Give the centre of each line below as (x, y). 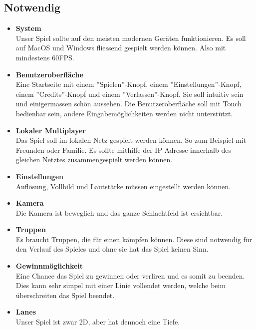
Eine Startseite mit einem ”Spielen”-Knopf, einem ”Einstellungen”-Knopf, (128, 84)
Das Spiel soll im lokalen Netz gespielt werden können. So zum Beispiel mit (131, 140)
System (28, 28)
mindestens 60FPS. (45, 57)
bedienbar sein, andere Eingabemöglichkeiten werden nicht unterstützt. (124, 113)
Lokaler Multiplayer (51, 130)
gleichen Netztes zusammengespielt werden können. (94, 160)
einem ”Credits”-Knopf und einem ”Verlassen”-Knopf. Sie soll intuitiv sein (129, 94)
